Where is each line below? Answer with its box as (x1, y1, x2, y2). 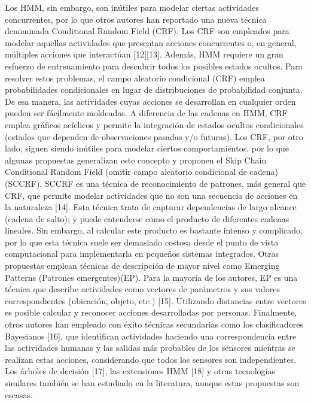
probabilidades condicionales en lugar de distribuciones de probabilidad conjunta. (5, 83, 303, 96)
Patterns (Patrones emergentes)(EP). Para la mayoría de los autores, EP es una (5, 271, 298, 283)
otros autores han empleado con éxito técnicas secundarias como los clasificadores (5, 318, 303, 331)
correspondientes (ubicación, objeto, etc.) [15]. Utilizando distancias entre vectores (5, 294, 306, 307)
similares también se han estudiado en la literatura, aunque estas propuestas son (5, 377, 300, 389)
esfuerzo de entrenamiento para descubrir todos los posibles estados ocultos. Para (5, 59, 303, 72)
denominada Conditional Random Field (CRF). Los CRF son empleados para (5, 25, 289, 37)
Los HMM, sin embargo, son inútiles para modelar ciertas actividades (5, 1, 260, 13)
